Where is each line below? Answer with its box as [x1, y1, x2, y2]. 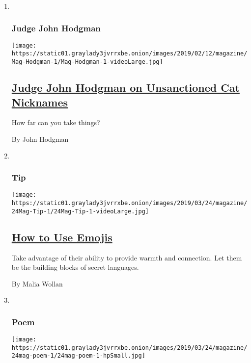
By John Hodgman [11, 133, 69, 144]
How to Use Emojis [11, 229, 112, 244]
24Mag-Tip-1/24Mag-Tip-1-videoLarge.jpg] [11, 207, 149, 215]
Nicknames [11, 94, 68, 109]
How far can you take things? [11, 117, 100, 128]
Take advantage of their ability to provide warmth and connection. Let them [11, 252, 242, 262]
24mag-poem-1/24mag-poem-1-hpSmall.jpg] [11, 352, 145, 360]
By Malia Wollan [11, 278, 63, 288]
